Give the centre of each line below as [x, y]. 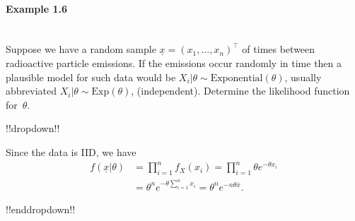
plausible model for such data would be [91, 77]
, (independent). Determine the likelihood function [240, 91]
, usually [303, 77]
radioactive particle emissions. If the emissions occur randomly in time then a [174, 62]
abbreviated [31, 91]
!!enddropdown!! [41, 209]
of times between [279, 49]
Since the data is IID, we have [71, 151]
